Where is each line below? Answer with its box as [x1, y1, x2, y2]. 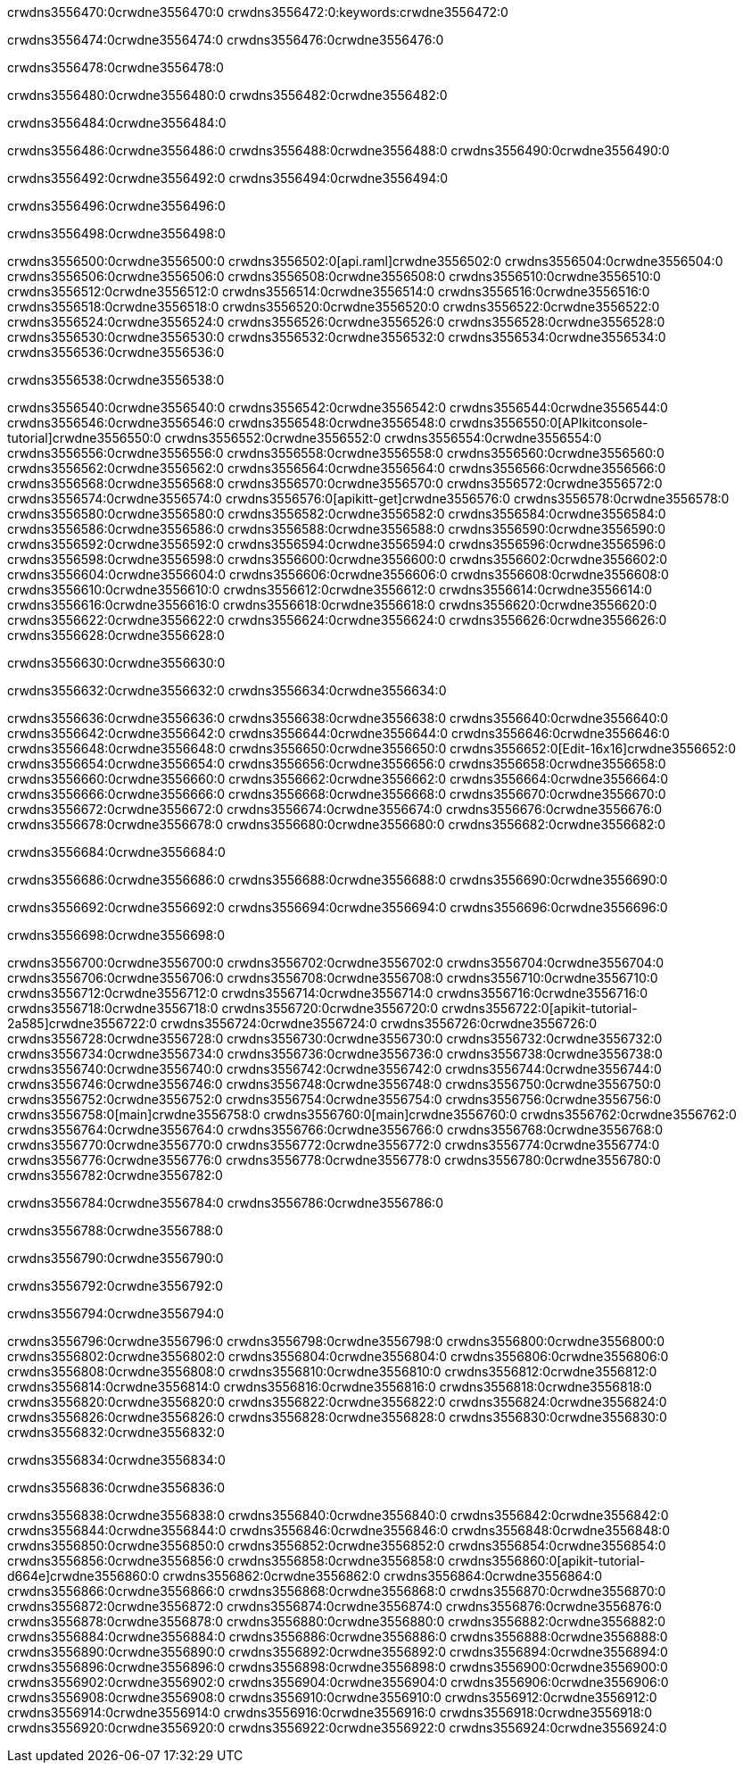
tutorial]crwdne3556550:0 [7, 430, 161, 445]
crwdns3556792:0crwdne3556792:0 [7, 1278, 224, 1293]
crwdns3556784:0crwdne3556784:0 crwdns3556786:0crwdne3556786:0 [7, 1195, 443, 1210]
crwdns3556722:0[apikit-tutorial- [442, 1001, 638, 1016]
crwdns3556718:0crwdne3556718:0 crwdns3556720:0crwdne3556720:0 [7, 1001, 439, 1016]
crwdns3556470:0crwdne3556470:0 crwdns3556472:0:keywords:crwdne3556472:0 [7, 4, 508, 20]
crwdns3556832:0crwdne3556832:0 [7, 1425, 225, 1440]
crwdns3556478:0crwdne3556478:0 [7, 60, 224, 75]
